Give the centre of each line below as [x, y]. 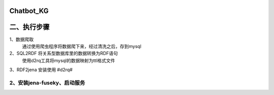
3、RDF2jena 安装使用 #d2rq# [41, 70]
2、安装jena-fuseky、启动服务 [47, 82]
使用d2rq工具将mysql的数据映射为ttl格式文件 [68, 60]
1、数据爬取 [22, 39]
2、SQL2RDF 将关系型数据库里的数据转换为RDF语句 [64, 54]
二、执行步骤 [29, 27]
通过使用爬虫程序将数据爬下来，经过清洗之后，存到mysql [82, 46]
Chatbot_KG [29, 11]
